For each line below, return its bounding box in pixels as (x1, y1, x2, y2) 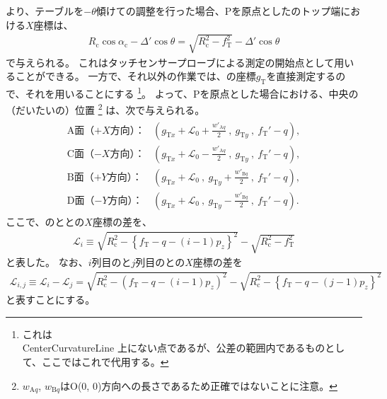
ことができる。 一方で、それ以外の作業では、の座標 (15, 69, 256, 83)
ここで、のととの (6, 214, 85, 229)
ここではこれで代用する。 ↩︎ (42, 354, 169, 369)
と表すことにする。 (6, 292, 96, 307)
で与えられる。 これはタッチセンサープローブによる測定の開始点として (6, 54, 335, 69)
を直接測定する (266, 69, 336, 83)
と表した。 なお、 (6, 254, 88, 269)
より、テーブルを (6, 4, 84, 18)
